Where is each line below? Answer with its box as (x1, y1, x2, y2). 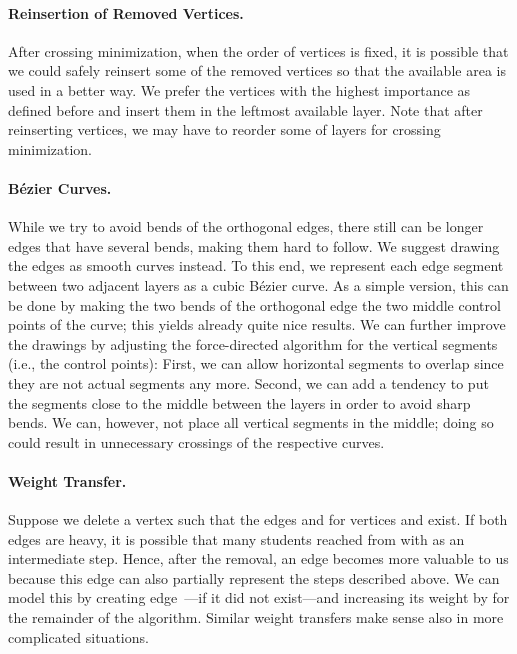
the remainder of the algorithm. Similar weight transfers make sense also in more (8, 607, 504, 628)
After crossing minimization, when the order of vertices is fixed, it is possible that (8, 40, 509, 61)
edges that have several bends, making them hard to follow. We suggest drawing (8, 235, 500, 256)
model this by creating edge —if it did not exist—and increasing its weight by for (8, 587, 510, 608)
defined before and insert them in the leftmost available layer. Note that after (8, 99, 483, 120)
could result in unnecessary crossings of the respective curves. (8, 431, 385, 452)
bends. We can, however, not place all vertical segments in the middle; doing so (8, 412, 494, 433)
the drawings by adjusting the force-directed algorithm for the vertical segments (8, 333, 498, 354)
